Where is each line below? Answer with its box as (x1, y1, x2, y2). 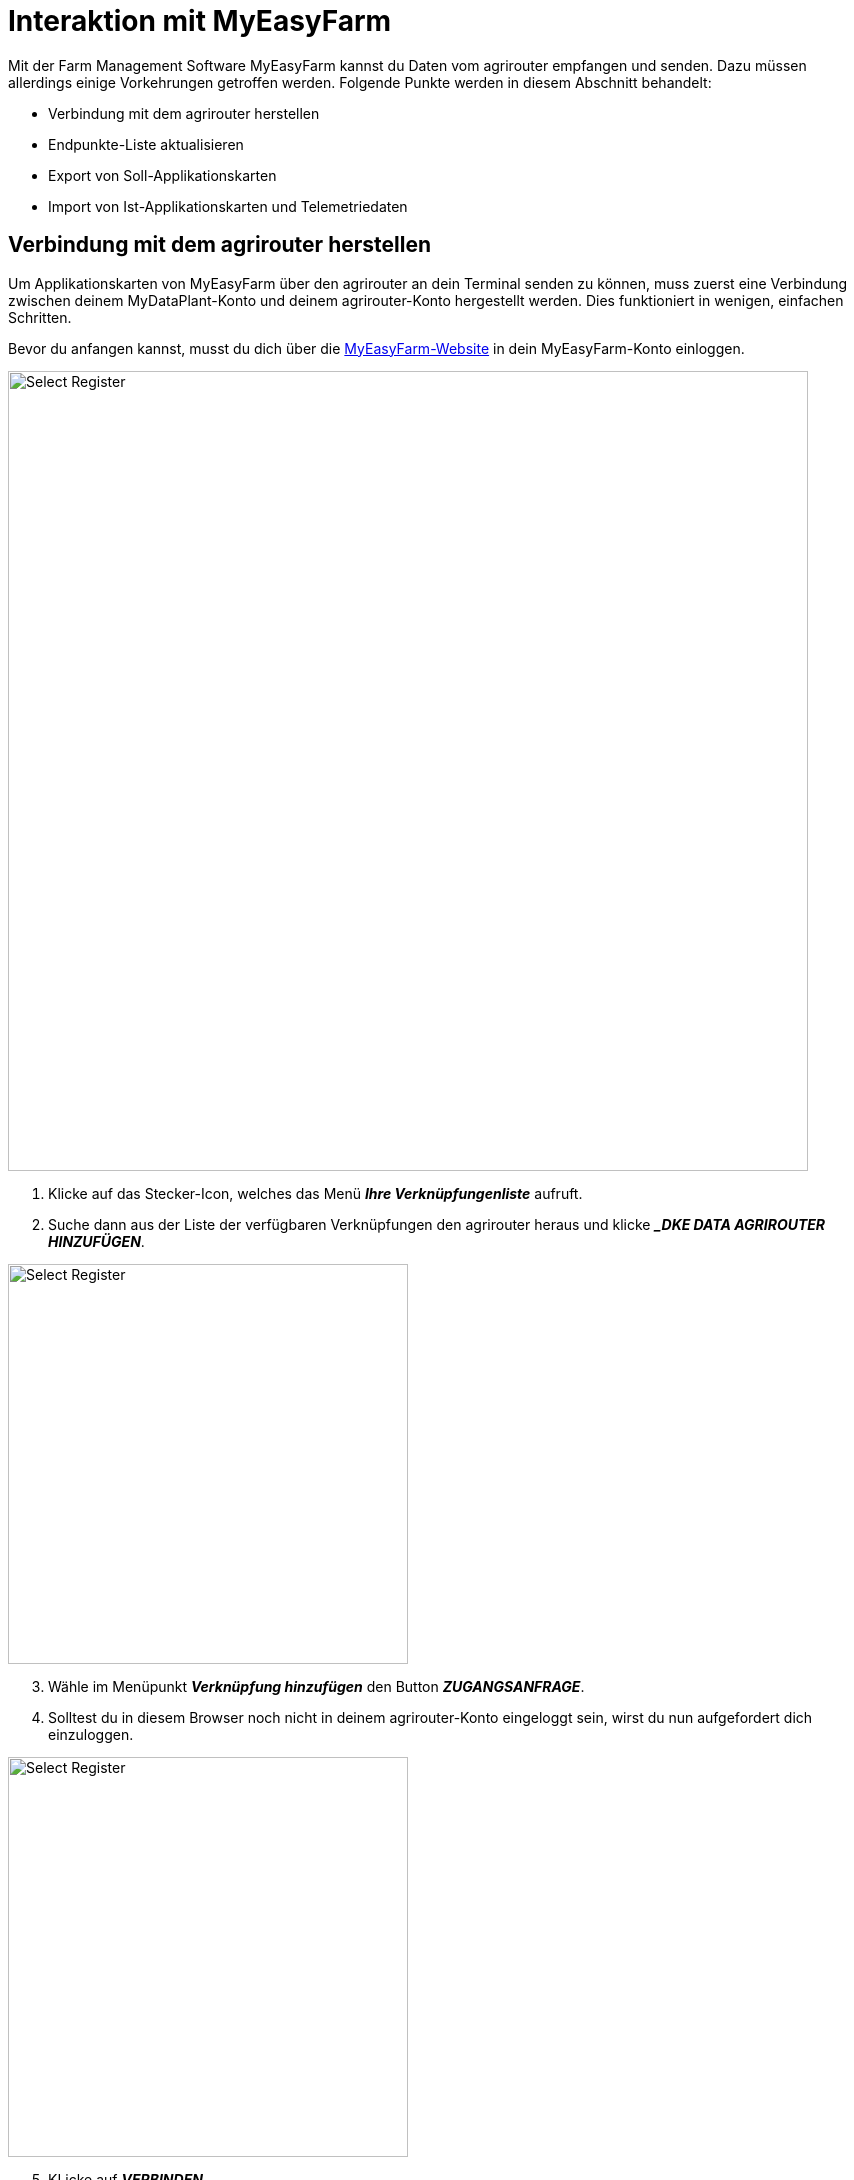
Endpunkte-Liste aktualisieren (48, 135, 244, 153)
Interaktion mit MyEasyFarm (8, 4, 392, 38)
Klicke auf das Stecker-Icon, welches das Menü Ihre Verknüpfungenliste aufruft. (48, 1184, 583, 1202)
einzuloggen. (48, 1725, 134, 1743)
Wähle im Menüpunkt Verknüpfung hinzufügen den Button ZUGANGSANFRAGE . (48, 1677, 585, 1695)
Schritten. (8, 308, 72, 326)
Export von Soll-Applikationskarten (48, 166, 277, 184)
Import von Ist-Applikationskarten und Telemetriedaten (48, 197, 408, 215)
